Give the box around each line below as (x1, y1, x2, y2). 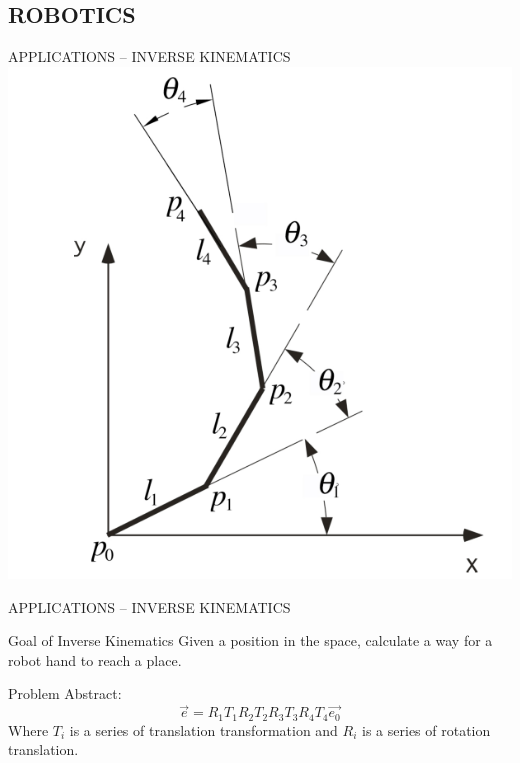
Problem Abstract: (8, 683, 122, 704)
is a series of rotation (362, 719, 491, 740)
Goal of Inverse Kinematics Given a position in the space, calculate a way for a (8, 630, 493, 651)
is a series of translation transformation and (69, 719, 338, 740)
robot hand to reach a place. (8, 649, 182, 670)
